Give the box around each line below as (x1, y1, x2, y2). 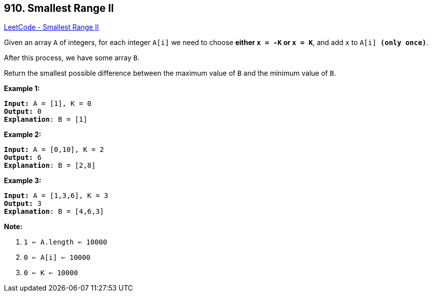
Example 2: (4, 130, 42, 139)
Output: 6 (4, 153, 42, 162)
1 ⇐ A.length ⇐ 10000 (24, 238, 107, 247)
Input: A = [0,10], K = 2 (4, 146, 104, 154)
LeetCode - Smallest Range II (4, 23, 99, 32)
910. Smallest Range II (4, 2, 114, 14)
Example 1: (4, 84, 40, 93)
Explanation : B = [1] (4, 115, 87, 124)
